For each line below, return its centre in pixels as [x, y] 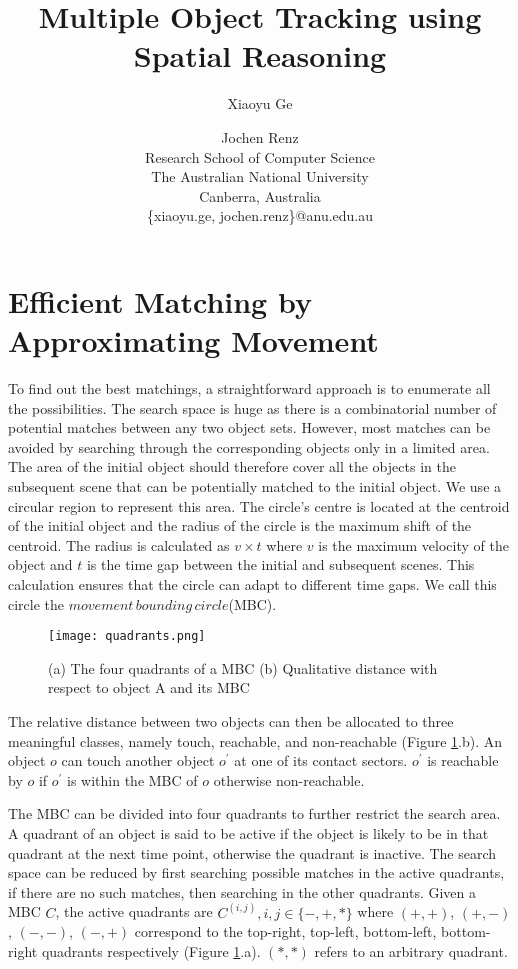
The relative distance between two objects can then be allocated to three [231, 720]
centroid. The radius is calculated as [119, 544]
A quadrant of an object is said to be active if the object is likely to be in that [248, 832]
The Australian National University [260, 176]
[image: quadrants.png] [127, 636]
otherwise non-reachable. [289, 779]
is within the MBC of [132, 779]
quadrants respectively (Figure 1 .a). [151, 950]
